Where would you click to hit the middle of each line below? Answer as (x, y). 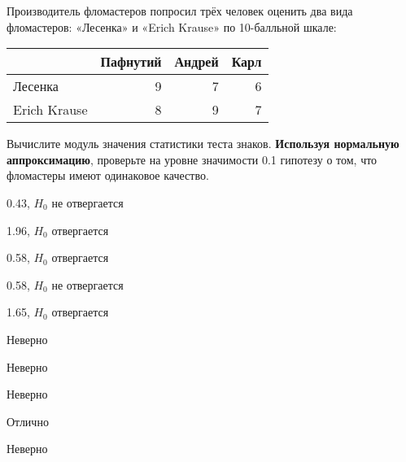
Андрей (196, 62)
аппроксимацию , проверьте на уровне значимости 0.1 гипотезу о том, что (192, 159)
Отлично (28, 421)
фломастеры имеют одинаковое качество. (108, 175)
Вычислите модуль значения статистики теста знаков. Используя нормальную (203, 144)
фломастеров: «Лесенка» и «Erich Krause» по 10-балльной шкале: (172, 26)
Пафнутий (131, 62)
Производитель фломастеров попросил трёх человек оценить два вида (180, 11)
